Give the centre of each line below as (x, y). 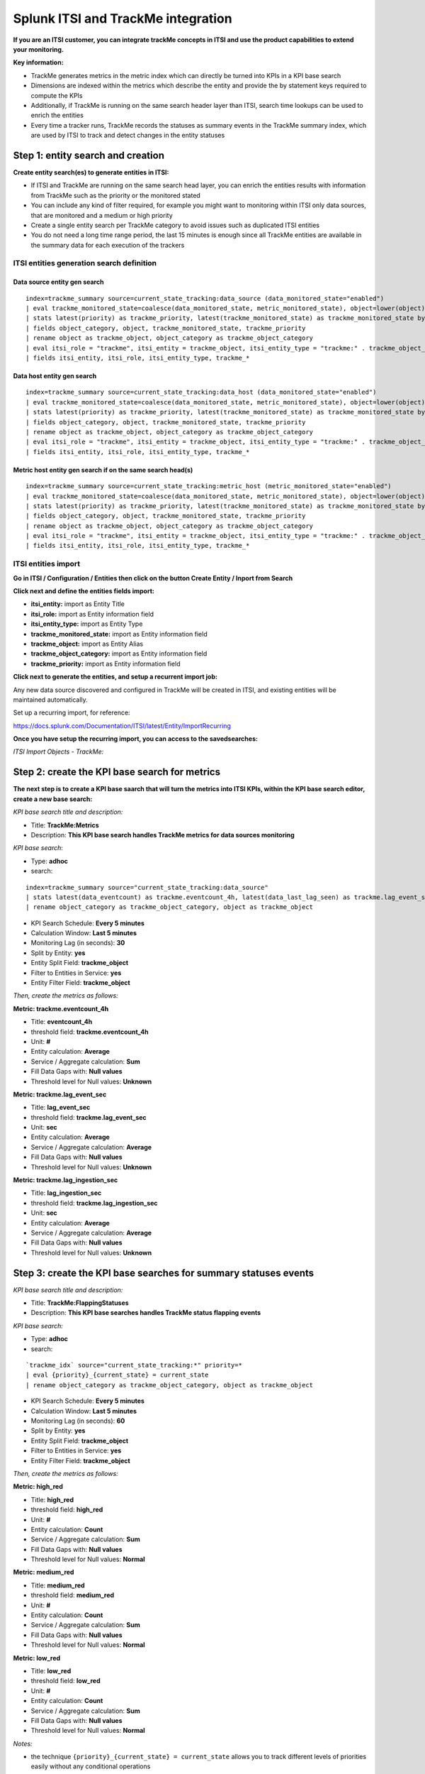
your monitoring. (38, 49)
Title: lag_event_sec (61, 1108)
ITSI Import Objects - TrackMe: (58, 751)
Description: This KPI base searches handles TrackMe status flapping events (146, 1313)
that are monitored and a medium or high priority (102, 215)
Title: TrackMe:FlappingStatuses (80, 1303)
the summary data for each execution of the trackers (108, 245)
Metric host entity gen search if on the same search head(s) (103, 470)
